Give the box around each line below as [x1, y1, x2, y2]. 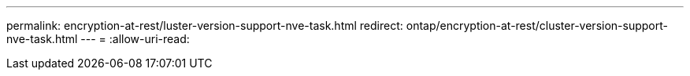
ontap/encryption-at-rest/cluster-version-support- [406, 19, 668, 32]
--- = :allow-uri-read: [80, 32, 190, 45]
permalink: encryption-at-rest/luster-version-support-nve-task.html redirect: [6, 19, 403, 32]
